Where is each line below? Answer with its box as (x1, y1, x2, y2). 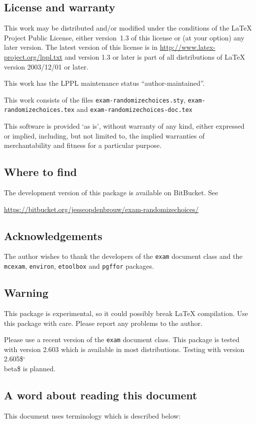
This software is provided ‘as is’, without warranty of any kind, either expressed (4, 121, 245, 131)
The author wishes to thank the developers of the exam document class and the (4, 251, 243, 261)
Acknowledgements (4, 228, 102, 243)
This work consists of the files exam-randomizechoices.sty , (4, 94, 186, 105)
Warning (4, 285, 49, 300)
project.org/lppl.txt (4, 51, 63, 62)
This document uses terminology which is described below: (4, 410, 181, 421)
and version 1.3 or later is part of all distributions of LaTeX (64, 51, 245, 62)
